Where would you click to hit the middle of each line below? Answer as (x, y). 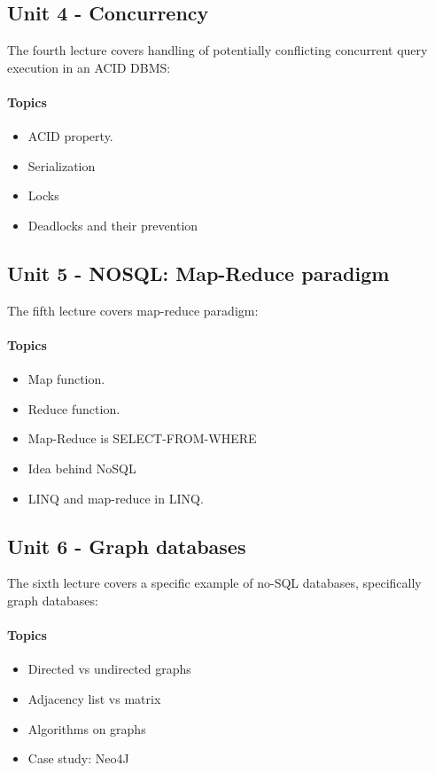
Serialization (62, 165)
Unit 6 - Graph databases (127, 546)
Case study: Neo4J (78, 758)
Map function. (66, 379)
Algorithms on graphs (87, 728)
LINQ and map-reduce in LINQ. (116, 498)
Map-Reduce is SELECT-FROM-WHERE (142, 438)
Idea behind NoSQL (82, 468)
